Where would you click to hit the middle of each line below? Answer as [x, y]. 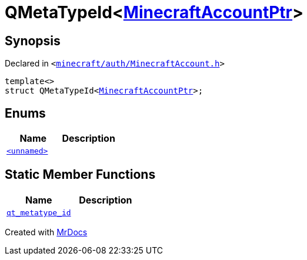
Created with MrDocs [46, 232]
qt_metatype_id [39, 212]
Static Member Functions [80, 175]
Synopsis [33, 41]
